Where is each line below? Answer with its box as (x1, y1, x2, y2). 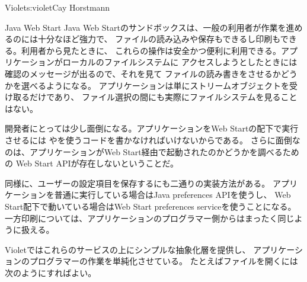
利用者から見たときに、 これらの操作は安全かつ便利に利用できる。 (21, 44, 281, 56)
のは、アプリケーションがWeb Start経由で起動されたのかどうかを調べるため (5, 145, 299, 158)
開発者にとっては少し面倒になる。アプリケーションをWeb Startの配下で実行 (5, 122, 299, 134)
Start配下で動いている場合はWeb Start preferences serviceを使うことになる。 (5, 200, 296, 212)
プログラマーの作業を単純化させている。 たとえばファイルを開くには (29, 255, 298, 267)
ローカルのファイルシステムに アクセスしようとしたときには (62, 56, 298, 68)
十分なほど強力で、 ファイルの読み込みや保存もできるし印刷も (37, 33, 280, 45)
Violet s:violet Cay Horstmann (5, 1, 110, 13)
